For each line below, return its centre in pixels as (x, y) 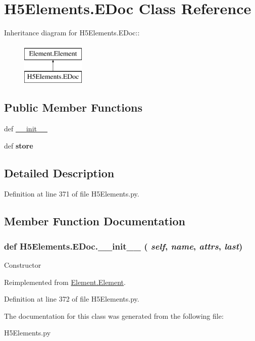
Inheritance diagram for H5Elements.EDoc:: (72, 33)
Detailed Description (59, 173)
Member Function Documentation (95, 221)
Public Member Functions (73, 107)
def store (19, 145)
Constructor (23, 265)
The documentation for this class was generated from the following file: (114, 315)
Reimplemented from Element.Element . (65, 282)
